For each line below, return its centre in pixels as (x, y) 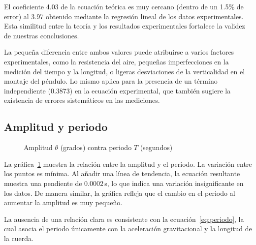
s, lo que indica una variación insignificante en (174, 183)
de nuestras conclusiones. (42, 35)
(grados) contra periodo (96, 147)
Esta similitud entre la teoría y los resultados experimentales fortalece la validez (125, 26)
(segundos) (156, 147)
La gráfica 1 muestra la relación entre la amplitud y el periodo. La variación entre (128, 164)
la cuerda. (19, 238)
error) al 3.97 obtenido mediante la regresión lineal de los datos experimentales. (124, 16)
